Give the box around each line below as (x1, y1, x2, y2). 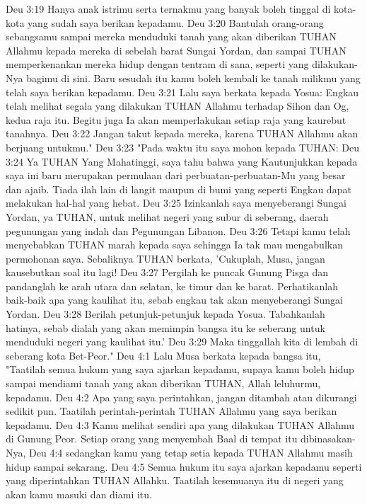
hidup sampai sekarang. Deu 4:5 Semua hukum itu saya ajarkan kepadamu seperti (6, 459, 362, 474)
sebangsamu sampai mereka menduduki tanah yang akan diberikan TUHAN (6, 29, 337, 44)
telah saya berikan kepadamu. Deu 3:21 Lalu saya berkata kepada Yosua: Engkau (6, 84, 359, 99)
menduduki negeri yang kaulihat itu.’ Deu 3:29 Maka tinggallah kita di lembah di (6, 334, 359, 349)
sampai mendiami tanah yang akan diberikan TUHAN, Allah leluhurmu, (6, 376, 321, 391)
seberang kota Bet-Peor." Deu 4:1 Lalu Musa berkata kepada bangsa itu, (6, 348, 321, 362)
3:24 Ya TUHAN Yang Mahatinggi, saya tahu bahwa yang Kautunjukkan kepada (6, 154, 358, 168)
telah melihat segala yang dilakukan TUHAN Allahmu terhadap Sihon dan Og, (6, 98, 349, 113)
